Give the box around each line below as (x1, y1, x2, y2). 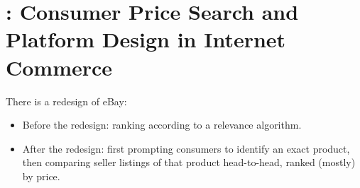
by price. (22, 168, 60, 183)
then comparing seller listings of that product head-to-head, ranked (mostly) (22, 155, 356, 170)
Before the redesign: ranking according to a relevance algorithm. (22, 117, 302, 132)
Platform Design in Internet (6, 25, 286, 54)
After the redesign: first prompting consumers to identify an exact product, (22, 141, 350, 155)
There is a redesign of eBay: (6, 93, 127, 108)
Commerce (6, 52, 113, 81)
